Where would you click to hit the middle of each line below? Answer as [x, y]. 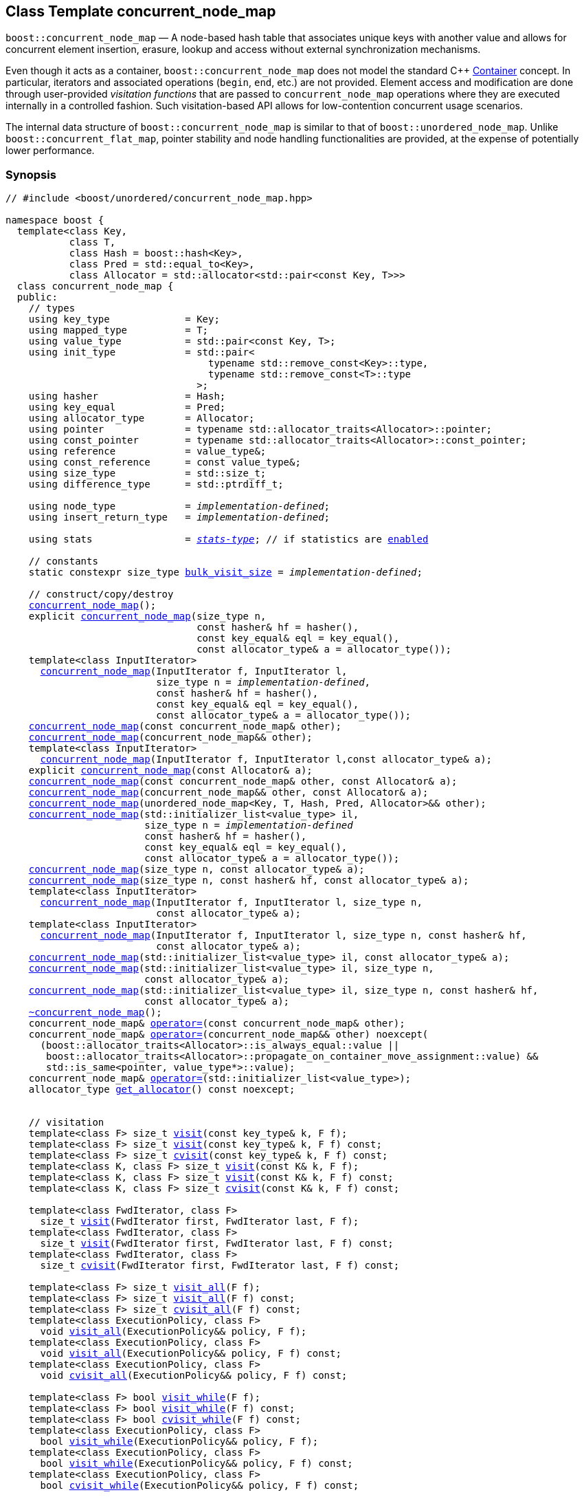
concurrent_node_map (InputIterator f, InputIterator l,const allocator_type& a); [266, 760]
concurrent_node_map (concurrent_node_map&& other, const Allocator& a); [228, 793]
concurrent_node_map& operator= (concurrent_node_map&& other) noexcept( [228, 1035]
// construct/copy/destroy [101, 594]
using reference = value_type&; [147, 451]
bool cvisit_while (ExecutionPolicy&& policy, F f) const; [200, 1486]
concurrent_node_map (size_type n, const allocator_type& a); [196, 870]
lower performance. [50, 151]
